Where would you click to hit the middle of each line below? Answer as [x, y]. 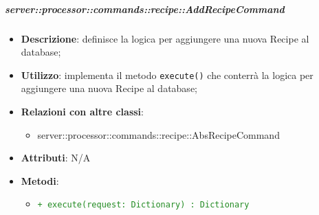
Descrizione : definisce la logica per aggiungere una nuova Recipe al [165, 38]
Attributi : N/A [56, 158]
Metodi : [40, 180]
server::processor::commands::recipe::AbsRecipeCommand [158, 134]
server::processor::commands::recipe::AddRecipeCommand [145, 9]
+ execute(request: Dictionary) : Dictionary [143, 205]
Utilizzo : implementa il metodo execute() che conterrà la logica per [167, 75]
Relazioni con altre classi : [82, 111]
